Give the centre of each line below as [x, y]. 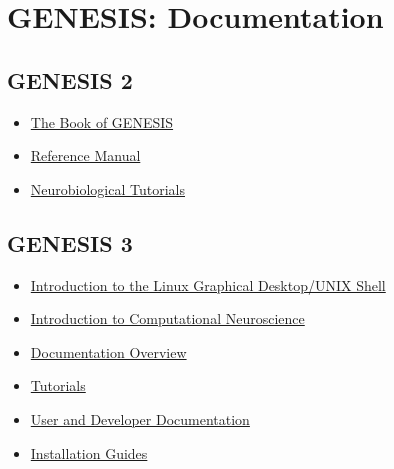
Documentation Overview [108, 351]
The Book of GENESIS [102, 121]
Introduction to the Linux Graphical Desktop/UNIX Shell [208, 284]
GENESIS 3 [70, 242]
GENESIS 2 [70, 79]
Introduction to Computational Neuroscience [167, 318]
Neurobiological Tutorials [107, 188]
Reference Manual [85, 155]
